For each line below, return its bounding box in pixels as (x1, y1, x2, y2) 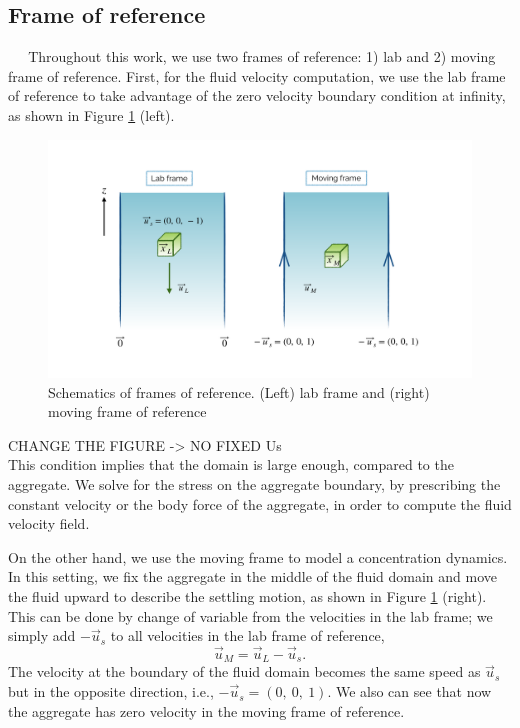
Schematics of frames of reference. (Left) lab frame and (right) (48, 381, 430, 402)
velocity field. (8, 513, 90, 534)
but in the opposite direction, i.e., (8, 681, 214, 702)
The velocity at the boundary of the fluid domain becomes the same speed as (8, 661, 481, 682)
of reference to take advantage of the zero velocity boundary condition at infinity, (8, 85, 506, 106)
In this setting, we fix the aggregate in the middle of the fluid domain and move (8, 566, 498, 587)
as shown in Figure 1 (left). (8, 104, 175, 125)
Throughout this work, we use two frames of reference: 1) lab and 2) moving (28, 46, 496, 67)
